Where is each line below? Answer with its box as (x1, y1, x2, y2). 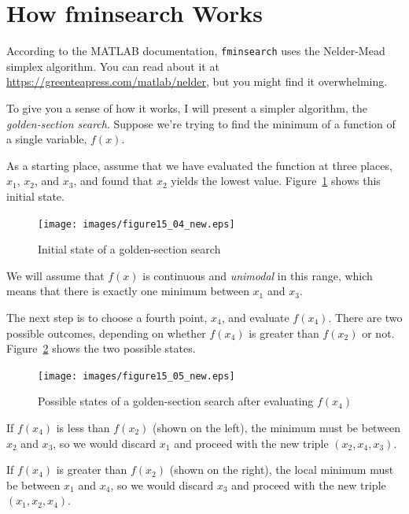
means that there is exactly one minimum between (6, 283, 249, 299)
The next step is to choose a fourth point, (6, 309, 208, 325)
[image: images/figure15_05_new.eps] (38, 370, 235, 382)
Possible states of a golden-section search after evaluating (38, 393, 314, 409)
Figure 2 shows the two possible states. (6, 340, 196, 357)
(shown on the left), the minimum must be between (152, 420, 401, 435)
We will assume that (6, 267, 105, 283)
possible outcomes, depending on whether (6, 324, 206, 341)
